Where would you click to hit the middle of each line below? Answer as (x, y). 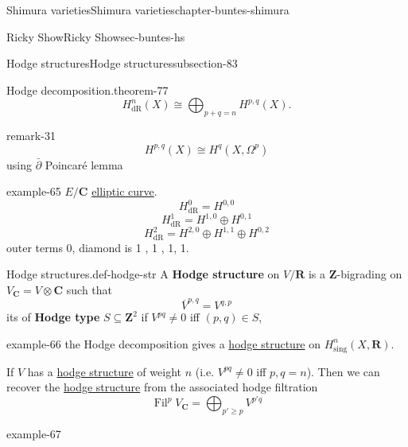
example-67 (34, 434)
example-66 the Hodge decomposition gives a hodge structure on (164, 343)
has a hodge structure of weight (104, 371)
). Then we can (343, 371)
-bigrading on (369, 274)
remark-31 (31, 136)
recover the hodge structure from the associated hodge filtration (162, 387)
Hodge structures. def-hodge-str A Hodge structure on (143, 274)
